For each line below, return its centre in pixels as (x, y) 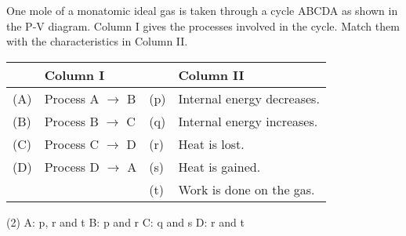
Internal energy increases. (248, 121)
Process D (72, 166)
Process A (72, 98)
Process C (71, 143)
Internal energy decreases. (249, 98)
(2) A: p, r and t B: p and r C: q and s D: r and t (125, 221)
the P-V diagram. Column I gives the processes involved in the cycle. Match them (203, 25)
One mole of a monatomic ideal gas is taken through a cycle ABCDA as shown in (202, 10)
